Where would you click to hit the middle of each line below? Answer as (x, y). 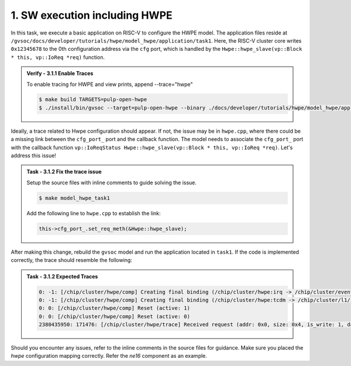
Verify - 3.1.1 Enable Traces (60, 74)
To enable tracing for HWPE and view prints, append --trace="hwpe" (110, 84)
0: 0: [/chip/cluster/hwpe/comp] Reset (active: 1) (114, 308)
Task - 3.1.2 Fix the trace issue (64, 172)
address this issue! (34, 156)
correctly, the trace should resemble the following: (72, 260)
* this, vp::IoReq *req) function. (58, 57)
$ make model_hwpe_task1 (75, 198)
